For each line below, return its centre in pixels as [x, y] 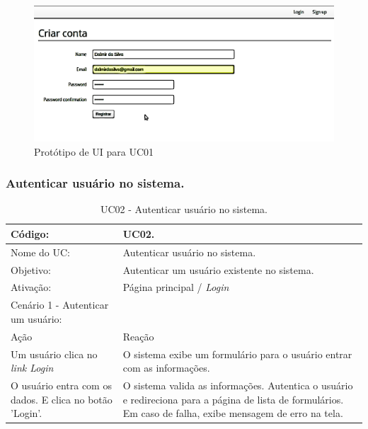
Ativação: [31, 287]
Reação [138, 336]
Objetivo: [31, 269]
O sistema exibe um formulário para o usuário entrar [237, 354]
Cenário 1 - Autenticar [60, 305]
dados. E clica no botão [62, 399]
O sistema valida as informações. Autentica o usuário [238, 385]
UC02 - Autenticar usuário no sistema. [184, 209]
